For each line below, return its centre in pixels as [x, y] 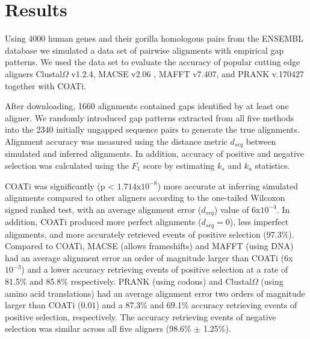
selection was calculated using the [67, 165]
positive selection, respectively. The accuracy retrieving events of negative [141, 316]
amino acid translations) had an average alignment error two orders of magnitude [155, 293]
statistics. [272, 165]
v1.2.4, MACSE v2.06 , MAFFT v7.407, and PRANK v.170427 [188, 73]
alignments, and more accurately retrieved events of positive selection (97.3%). [150, 234]
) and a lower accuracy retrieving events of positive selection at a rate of [155, 269]
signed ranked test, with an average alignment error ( [103, 209]
